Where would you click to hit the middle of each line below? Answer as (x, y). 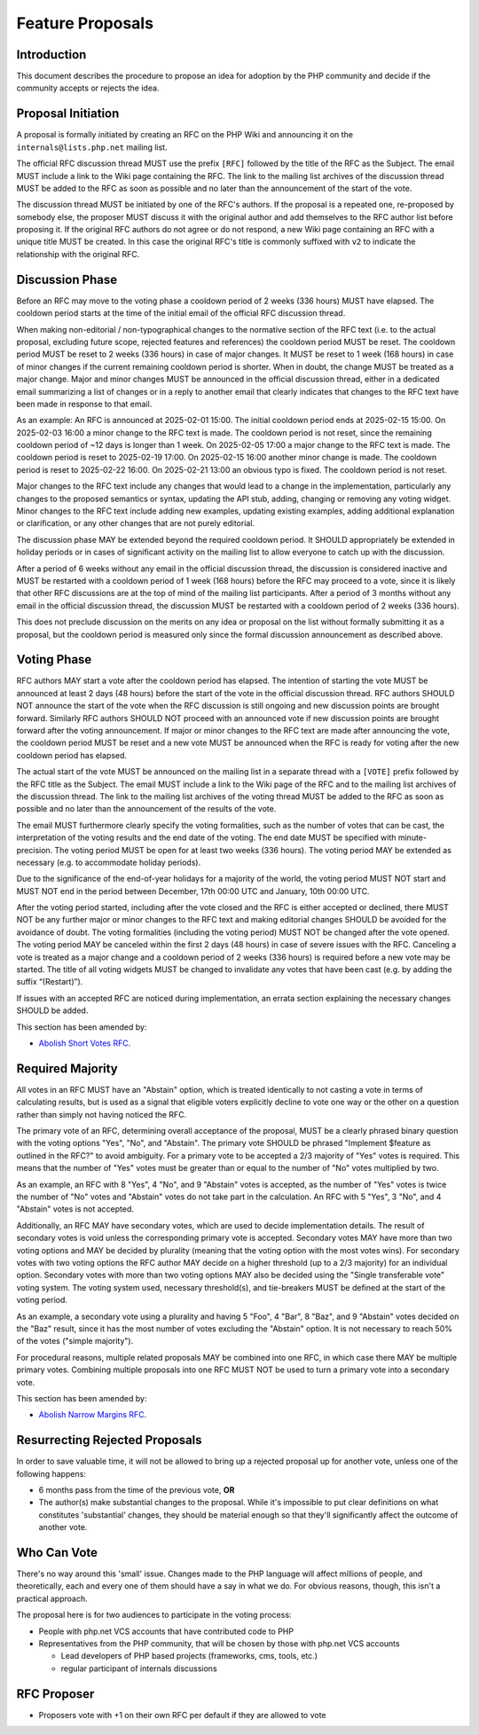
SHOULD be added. (52, 1010)
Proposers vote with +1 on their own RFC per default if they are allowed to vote (183, 1715)
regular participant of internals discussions (139, 1668)
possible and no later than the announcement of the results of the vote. (146, 809)
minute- (412, 837)
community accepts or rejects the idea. (88, 88)
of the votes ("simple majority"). (75, 1341)
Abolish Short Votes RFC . (85, 1043)
